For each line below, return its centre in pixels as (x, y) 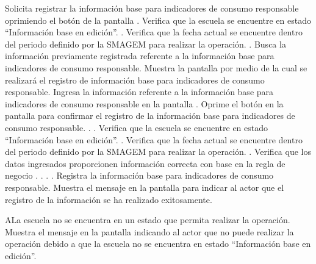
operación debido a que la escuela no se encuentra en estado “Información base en (158, 244)
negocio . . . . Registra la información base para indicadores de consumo (139, 175)
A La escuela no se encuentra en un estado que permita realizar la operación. (148, 220)
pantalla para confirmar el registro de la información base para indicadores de (150, 116)
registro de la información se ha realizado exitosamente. (109, 199)
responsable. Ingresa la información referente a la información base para (139, 92)
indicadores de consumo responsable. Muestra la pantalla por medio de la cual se (156, 67)
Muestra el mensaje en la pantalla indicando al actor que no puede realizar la (149, 231)
